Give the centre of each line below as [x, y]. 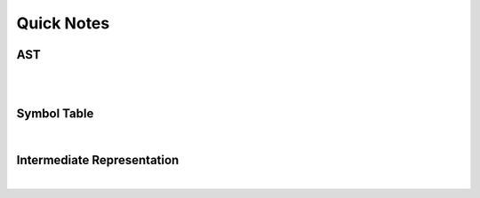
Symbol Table [55, 114]
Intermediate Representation [98, 160]
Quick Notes [63, 23]
